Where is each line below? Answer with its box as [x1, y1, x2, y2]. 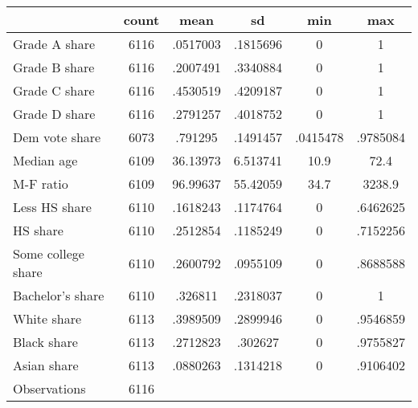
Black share [13, 333, 78, 351]
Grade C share [13, 81, 95, 100]
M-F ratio [13, 174, 68, 193]
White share [13, 309, 82, 328]
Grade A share [13, 35, 96, 53]
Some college [13, 244, 84, 263]
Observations [13, 379, 86, 398]
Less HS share [13, 198, 92, 216]
